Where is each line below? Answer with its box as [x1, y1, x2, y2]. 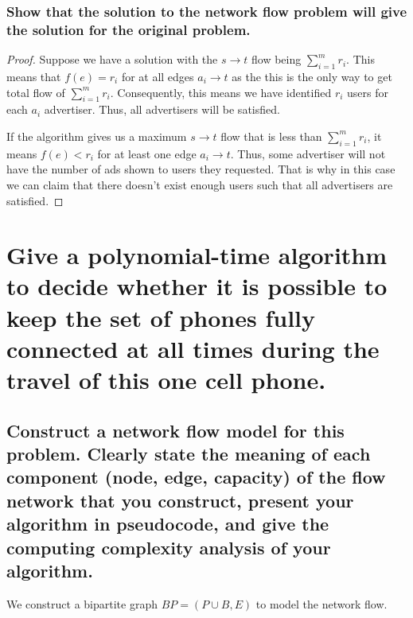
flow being [251, 51, 302, 68]
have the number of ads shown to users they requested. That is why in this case [6, 161, 395, 177]
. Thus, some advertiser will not [230, 145, 386, 161]
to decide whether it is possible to [6, 270, 388, 302]
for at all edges [121, 68, 194, 84]
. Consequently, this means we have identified [110, 84, 332, 100]
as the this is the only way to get [232, 68, 392, 84]
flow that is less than [220, 127, 322, 144]
